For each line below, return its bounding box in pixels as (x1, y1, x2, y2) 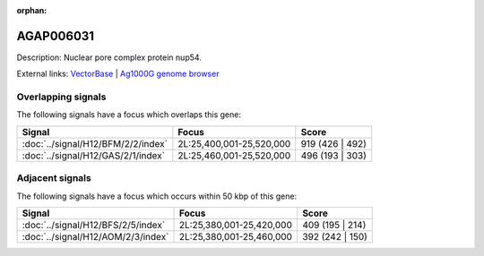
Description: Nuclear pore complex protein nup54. (16, 52, 202, 63)
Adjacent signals (16, 172, 91, 184)
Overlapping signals (16, 90, 107, 103)
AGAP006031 (16, 28, 94, 44)
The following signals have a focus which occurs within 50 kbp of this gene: (16, 191, 298, 201)
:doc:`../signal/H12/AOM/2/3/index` (22, 230, 169, 243)
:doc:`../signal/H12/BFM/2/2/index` (22, 137, 168, 149)
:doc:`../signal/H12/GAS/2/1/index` (22, 149, 166, 161)
